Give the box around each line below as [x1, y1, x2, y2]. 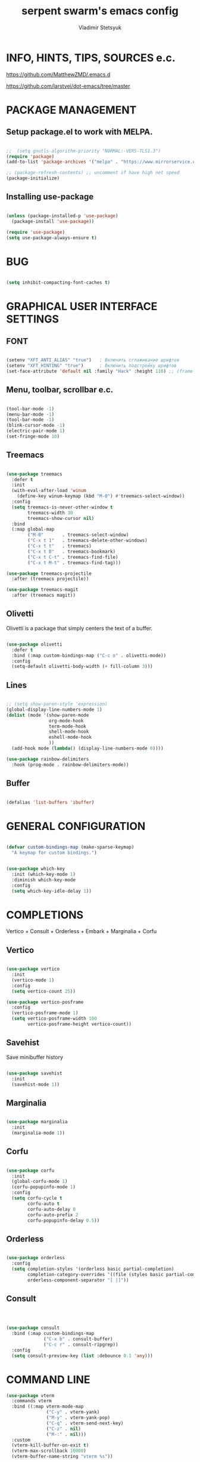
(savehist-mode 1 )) [11, 1081, 60, 1088]
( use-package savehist [6, 1070, 62, 1076]
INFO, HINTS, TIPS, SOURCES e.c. [6, 51, 176, 64]
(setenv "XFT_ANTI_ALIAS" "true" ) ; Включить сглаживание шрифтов [6, 357, 180, 363]
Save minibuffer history [6, 1054, 64, 1061]
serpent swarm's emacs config [21, 4, 179, 18]
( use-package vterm [6, 1392, 55, 1399]
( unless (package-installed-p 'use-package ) [6, 213, 118, 219]
